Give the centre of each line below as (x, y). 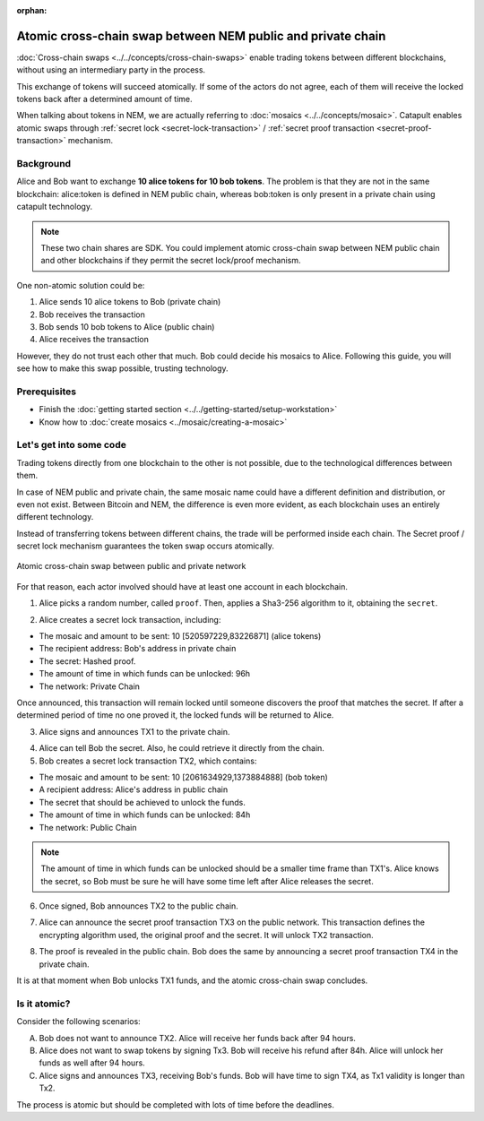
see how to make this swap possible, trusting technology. (122, 368)
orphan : (32, 10)
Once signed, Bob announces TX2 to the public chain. (139, 906)
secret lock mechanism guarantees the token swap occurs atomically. (146, 546)
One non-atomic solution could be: (81, 285)
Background (44, 164)
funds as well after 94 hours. (92, 1063)
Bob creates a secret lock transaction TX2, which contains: (148, 761)
